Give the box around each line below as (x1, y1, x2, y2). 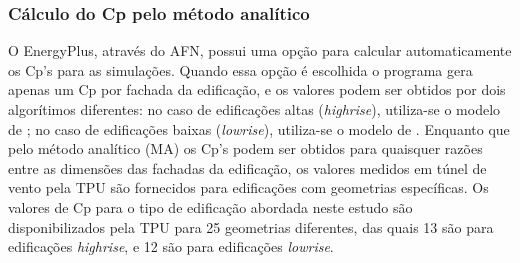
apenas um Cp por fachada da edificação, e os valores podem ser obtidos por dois (8, 79, 506, 100)
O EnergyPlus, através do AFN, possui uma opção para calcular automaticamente (8, 40, 512, 61)
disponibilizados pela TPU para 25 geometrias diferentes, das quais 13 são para (8, 216, 494, 237)
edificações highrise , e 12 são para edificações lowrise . (8, 236, 334, 257)
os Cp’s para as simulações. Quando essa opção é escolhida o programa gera (8, 59, 473, 80)
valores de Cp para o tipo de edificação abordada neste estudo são (8, 196, 413, 217)
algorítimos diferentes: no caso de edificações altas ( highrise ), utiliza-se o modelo (8, 99, 501, 119)
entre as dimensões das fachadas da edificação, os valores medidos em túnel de (8, 157, 487, 178)
